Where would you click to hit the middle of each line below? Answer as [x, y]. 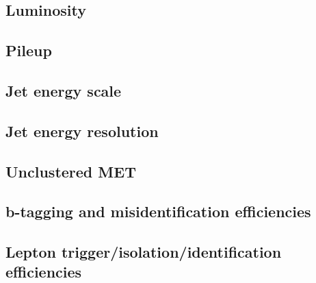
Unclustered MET [71, 171]
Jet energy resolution [82, 131]
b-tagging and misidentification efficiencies [158, 211]
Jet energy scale [64, 90]
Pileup [29, 50]
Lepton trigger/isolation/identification [144, 252]
